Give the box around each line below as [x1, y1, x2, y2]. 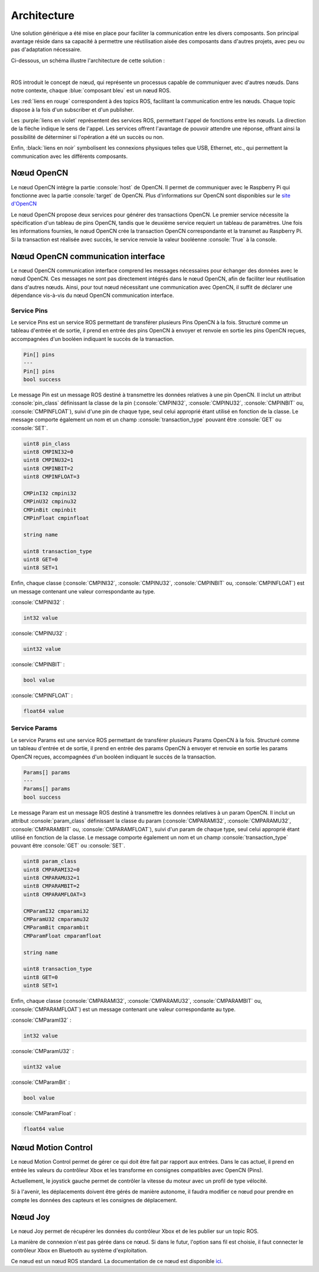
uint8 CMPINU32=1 [23, 457, 74, 464]
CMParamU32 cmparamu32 [23, 916, 89, 923]
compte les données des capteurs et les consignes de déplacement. [11, 1196, 177, 1203]
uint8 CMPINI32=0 [23, 448, 74, 455]
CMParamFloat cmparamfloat [23, 932, 102, 939]
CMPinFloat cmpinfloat [23, 515, 89, 522]
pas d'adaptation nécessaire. [11, 46, 82, 53]
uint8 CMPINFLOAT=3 [23, 473, 80, 480]
